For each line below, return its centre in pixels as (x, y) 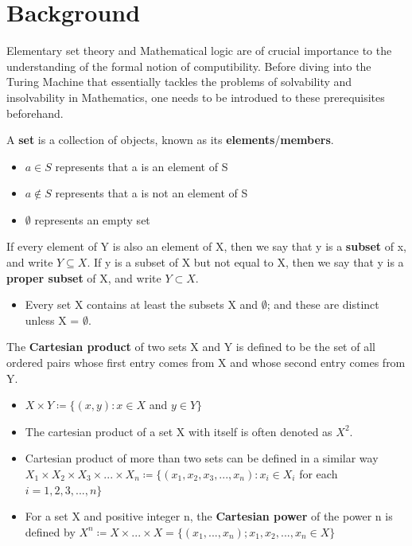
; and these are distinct (323, 304)
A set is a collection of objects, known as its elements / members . (170, 140)
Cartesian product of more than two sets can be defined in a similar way (202, 458)
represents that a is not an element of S (152, 193)
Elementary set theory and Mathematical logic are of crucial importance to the (199, 51)
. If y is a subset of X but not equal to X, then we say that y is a (245, 262)
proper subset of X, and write (84, 277)
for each (319, 474)
